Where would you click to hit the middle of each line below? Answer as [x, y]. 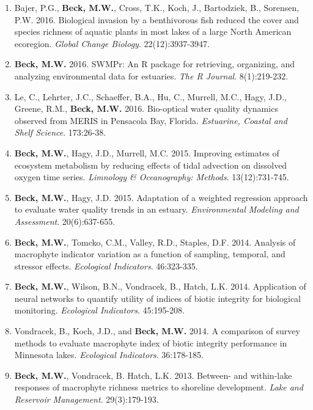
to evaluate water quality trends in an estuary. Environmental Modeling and [156, 209]
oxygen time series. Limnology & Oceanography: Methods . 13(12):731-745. [152, 177]
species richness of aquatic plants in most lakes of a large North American [153, 31]
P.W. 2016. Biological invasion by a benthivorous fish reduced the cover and [156, 19]
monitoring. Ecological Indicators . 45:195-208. [99, 310]
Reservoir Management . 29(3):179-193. [87, 399]
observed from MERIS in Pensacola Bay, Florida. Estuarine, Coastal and [151, 120]
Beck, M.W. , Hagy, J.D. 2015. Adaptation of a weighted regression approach [161, 197]
